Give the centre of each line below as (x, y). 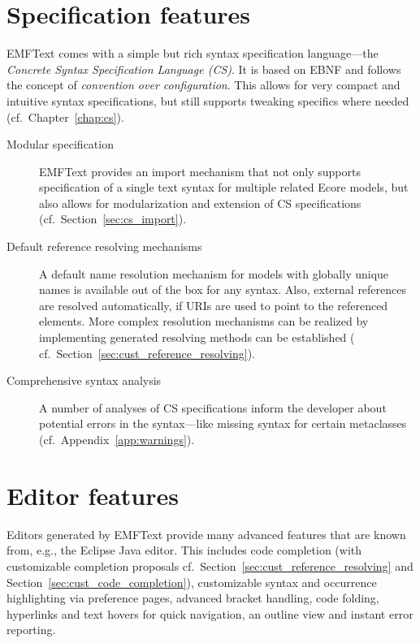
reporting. (31, 630)
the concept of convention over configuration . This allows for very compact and (204, 85)
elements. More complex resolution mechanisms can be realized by (204, 321)
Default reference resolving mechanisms (104, 246)
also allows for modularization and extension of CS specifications (200, 203)
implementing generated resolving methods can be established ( (197, 337)
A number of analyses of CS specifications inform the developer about (213, 407)
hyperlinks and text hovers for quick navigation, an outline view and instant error (210, 613)
